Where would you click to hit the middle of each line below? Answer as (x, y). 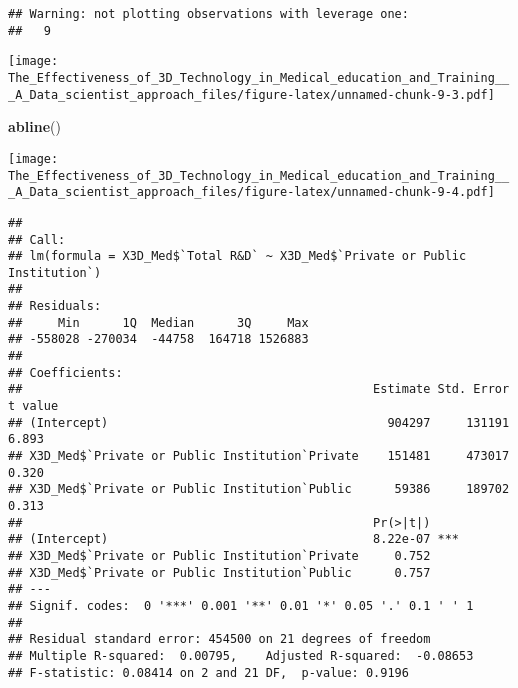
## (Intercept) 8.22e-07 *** (234, 539)
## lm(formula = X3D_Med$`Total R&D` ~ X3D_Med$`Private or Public (237, 256)
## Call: (37, 239)
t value (33, 406)
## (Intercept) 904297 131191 (259, 422)
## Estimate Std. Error (259, 389)
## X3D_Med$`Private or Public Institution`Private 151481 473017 (259, 456)
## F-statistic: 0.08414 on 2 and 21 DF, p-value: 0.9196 (208, 672)
